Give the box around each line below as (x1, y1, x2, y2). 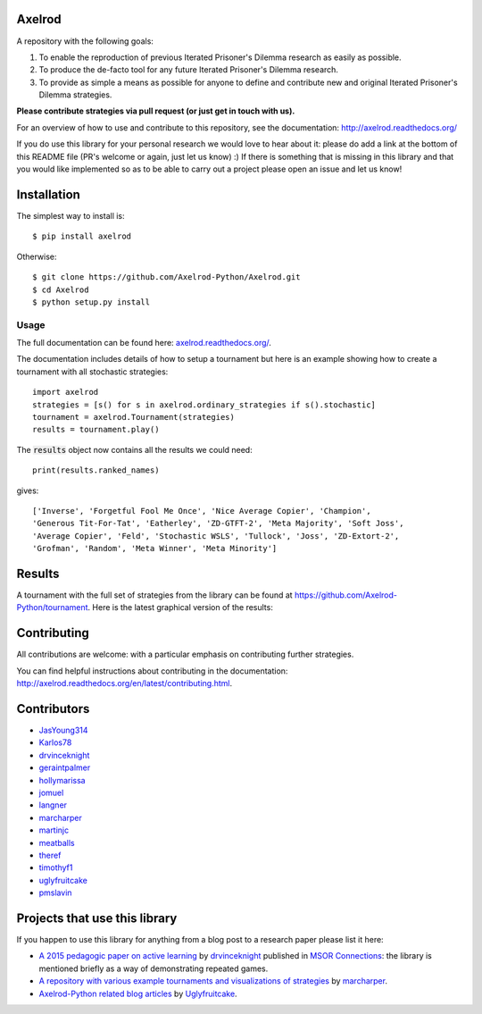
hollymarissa (38, 775, 86, 785)
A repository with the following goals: (16, 36, 154, 46)
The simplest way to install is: (16, 210, 125, 221)
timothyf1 (38, 862, 73, 873)
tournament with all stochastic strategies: (16, 366, 169, 377)
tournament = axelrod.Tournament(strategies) (32, 412, 236, 422)
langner (38, 800, 67, 810)
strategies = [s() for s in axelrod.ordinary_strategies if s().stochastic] (32, 399, 377, 410)
